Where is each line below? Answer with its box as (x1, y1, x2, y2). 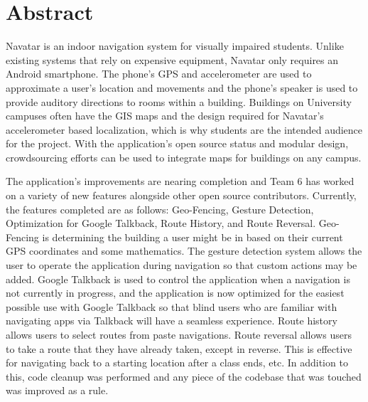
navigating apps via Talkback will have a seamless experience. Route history (6, 313, 337, 328)
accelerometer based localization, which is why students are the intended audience (6, 122, 363, 137)
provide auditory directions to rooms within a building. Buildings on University (6, 94, 352, 109)
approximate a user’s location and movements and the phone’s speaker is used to (6, 80, 358, 95)
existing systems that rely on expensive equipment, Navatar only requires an (6, 52, 339, 67)
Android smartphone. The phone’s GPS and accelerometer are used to (6, 66, 312, 81)
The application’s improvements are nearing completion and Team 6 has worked (6, 174, 355, 189)
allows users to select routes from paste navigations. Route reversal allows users (6, 327, 352, 342)
